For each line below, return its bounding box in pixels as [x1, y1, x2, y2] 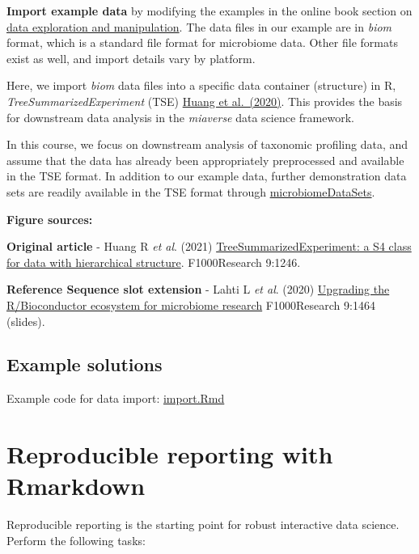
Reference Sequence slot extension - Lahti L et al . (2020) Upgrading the [6, 281, 390, 298]
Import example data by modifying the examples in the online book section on [6, 2, 413, 19]
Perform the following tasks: [6, 531, 146, 548]
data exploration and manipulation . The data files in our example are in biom [6, 18, 392, 35]
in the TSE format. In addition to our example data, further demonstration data [6, 167, 407, 184]
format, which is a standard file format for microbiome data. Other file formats [6, 34, 398, 51]
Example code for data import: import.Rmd [6, 390, 225, 407]
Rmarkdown [6, 469, 146, 502]
